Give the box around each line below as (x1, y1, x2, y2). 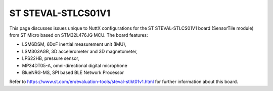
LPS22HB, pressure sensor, (22, 55, 79, 61)
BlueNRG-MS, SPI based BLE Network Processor (22, 69, 124, 75)
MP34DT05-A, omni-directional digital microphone (22, 62, 127, 68)
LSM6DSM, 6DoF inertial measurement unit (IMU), (22, 41, 126, 47)
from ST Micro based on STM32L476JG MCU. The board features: (9, 32, 148, 38)
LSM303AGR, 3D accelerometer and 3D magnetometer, (22, 48, 138, 54)
